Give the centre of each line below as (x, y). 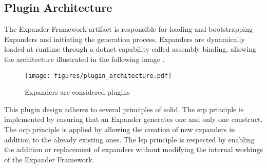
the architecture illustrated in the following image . (84, 59)
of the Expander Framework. (49, 159)
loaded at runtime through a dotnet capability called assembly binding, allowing (130, 49)
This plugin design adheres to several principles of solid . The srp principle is (124, 109)
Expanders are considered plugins (77, 92)
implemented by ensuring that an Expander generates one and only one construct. (133, 119)
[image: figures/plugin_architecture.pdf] (98, 76)
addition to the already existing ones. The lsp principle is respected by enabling (129, 139)
